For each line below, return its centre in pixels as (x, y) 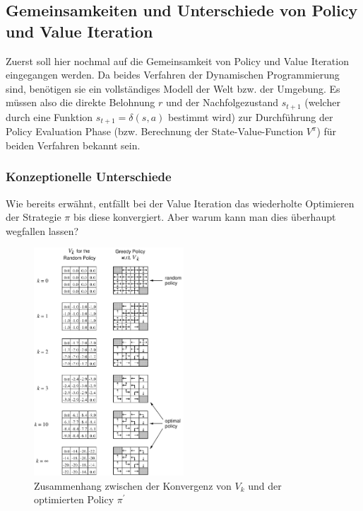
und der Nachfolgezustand (222, 102)
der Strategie (34, 217)
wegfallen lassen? (42, 230)
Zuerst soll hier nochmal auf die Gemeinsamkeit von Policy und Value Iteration (177, 61)
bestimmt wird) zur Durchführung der (250, 116)
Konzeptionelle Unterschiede (89, 177)
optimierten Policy (74, 499)
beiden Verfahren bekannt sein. (73, 145)
